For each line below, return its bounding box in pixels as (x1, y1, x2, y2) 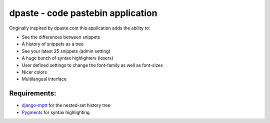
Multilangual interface (21, 76, 67, 82)
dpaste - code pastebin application (9, 7, 157, 18)
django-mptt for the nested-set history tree (21, 102, 111, 108)
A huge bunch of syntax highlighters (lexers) (21, 55, 113, 61)
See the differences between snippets (21, 34, 100, 40)
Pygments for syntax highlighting (21, 109, 90, 115)
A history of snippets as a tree (21, 41, 84, 47)
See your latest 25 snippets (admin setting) (21, 48, 110, 54)
